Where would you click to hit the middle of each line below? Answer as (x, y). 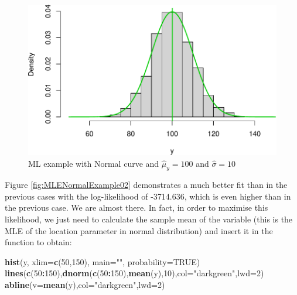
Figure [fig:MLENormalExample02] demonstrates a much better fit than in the (146, 185)
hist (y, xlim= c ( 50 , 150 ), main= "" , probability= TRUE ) (103, 261)
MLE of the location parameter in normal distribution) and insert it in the (139, 230)
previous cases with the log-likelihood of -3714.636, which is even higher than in (148, 196)
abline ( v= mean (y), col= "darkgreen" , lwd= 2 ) (85, 285)
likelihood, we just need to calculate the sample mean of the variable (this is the (149, 219)
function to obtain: (38, 242)
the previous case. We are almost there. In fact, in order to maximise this (136, 207)
